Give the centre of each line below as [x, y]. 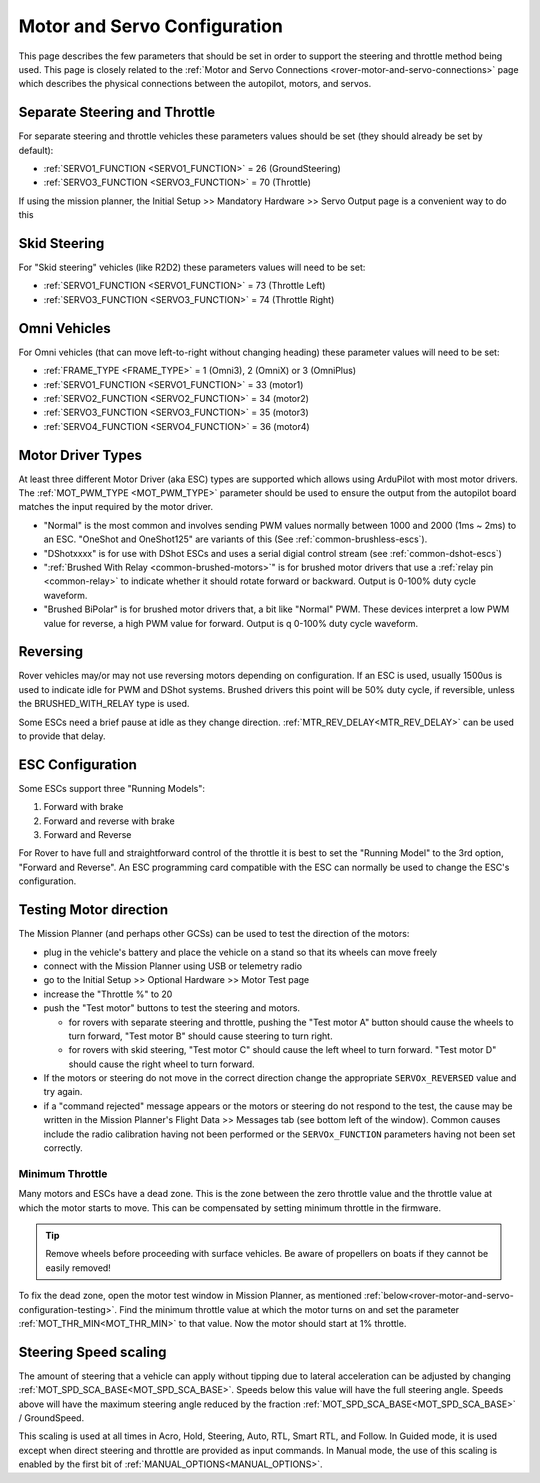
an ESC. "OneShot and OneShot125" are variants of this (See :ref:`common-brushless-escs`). [235, 539]
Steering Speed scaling [92, 1351]
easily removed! [78, 1267]
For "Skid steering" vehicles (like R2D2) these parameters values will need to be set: [192, 267]
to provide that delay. [62, 736]
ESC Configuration [77, 764]
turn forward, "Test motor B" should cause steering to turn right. [201, 1036]
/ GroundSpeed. [51, 1417]
